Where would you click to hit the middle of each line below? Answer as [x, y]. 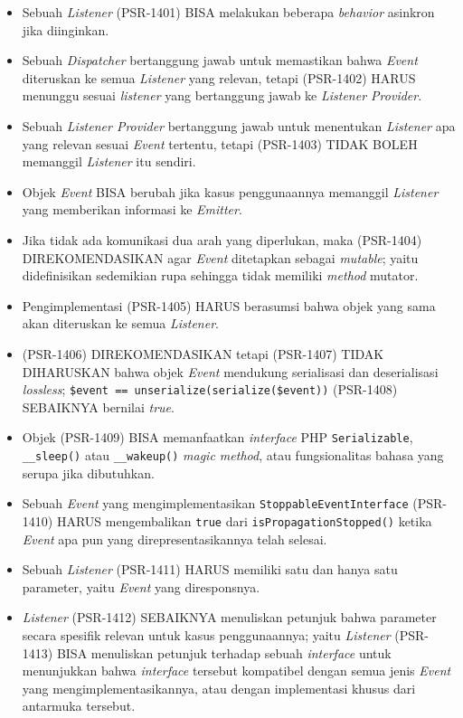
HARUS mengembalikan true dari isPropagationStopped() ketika [244, 520]
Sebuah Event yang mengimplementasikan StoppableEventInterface [215, 503]
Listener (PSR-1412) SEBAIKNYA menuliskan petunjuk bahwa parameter [229, 617]
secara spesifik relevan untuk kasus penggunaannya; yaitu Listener [206, 634]
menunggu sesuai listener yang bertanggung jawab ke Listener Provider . [222, 95]
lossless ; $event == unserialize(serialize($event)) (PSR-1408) [210, 389]
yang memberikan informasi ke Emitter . [132, 209]
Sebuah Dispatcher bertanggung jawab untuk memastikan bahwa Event [220, 60]
